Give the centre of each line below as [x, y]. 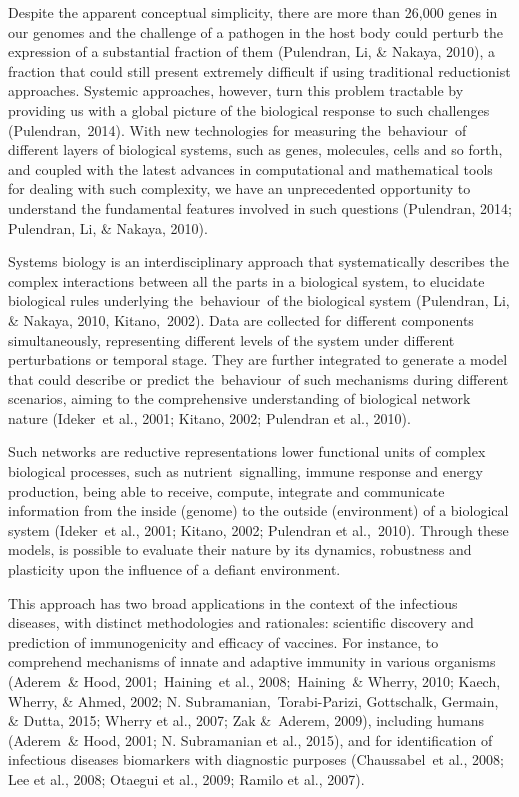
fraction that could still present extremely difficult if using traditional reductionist [259, 70]
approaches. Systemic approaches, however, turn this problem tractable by [236, 90]
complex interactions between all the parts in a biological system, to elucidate [246, 280]
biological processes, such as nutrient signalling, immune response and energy [245, 471]
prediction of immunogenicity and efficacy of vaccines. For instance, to [223, 641]
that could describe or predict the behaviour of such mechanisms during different [258, 378]
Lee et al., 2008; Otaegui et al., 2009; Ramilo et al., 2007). [186, 778]
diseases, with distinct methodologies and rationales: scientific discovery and [241, 622]
